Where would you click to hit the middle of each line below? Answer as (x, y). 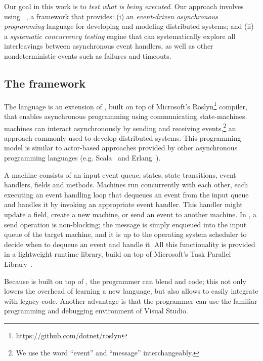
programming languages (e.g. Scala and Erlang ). (82, 158)
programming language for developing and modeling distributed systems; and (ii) (129, 26)
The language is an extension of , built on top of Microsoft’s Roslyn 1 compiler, (126, 105)
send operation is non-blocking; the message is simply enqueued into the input (125, 224)
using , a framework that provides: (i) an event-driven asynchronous (111, 16)
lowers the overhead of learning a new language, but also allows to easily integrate (131, 291)
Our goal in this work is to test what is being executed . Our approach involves (124, 6)
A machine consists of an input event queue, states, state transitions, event (120, 174)
